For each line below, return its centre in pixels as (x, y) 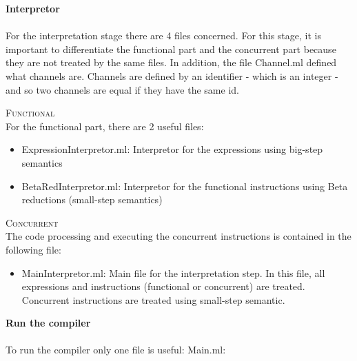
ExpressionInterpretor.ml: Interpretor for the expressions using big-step (172, 149)
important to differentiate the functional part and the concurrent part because (171, 49)
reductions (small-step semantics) (92, 199)
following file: (33, 249)
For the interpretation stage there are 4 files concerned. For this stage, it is (163, 35)
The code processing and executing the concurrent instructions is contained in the (178, 236)
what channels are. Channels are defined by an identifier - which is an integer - (172, 75)
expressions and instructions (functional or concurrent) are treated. (163, 286)
